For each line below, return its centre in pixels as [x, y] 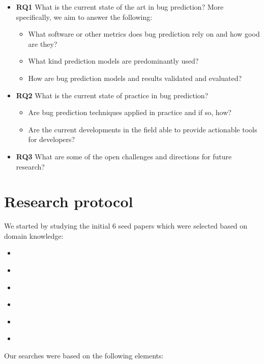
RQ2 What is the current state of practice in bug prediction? [112, 95]
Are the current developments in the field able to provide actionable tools [143, 129]
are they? [43, 44]
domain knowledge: [34, 235]
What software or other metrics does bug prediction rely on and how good [144, 34]
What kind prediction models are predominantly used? [113, 61]
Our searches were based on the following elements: [84, 355]
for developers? [52, 139]
